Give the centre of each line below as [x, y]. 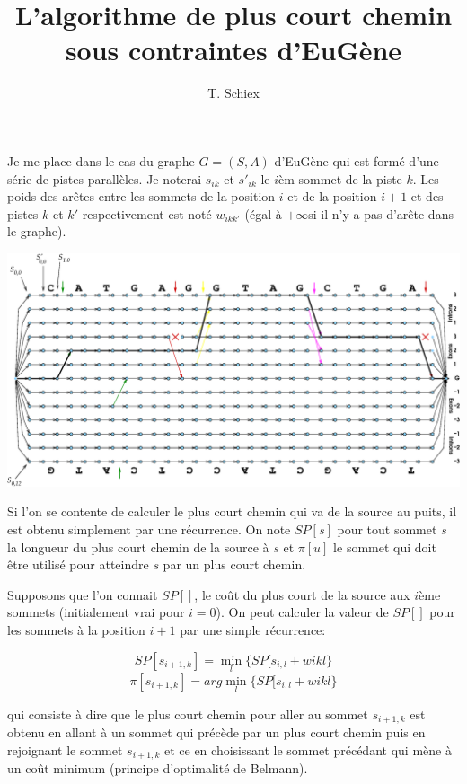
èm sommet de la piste [340, 178]
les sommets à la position [76, 629]
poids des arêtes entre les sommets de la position [141, 196]
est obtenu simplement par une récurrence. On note [149, 529]
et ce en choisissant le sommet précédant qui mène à [308, 749]
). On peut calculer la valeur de [302, 612]
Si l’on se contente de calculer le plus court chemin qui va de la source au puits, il [232, 511]
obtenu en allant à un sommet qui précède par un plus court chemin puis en [216, 732]
